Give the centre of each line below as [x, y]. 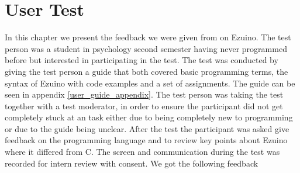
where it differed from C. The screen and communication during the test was [142, 152]
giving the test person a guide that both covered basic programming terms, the [146, 71]
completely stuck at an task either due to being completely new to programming [149, 117]
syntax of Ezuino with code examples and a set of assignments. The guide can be [150, 83]
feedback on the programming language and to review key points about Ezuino [146, 140]
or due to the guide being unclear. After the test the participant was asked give [147, 128]
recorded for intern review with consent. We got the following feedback [132, 163]
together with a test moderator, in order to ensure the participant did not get [144, 105]
